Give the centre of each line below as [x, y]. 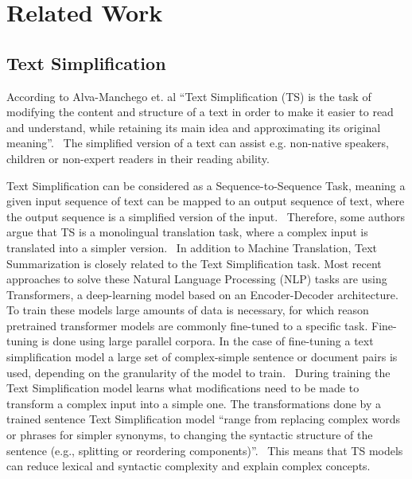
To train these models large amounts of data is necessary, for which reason [188, 310]
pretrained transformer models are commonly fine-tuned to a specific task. [187, 325]
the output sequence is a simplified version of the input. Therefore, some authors [206, 216]
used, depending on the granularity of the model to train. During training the [198, 372]
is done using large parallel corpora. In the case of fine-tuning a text [208, 341]
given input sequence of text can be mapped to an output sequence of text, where [206, 201]
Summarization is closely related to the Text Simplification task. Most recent [194, 263]
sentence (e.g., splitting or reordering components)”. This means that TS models [205, 450]
